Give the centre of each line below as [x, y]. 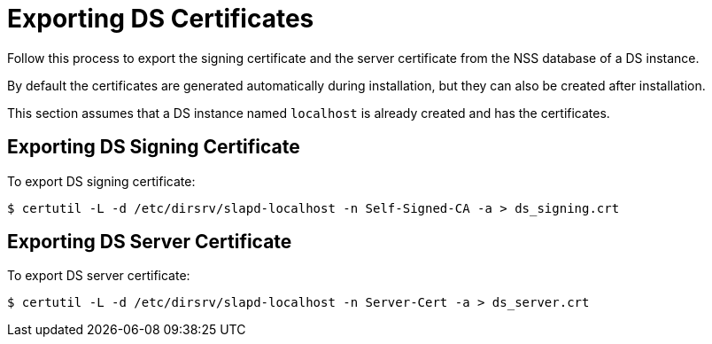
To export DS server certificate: [99, 276]
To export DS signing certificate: [101, 181]
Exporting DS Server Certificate [150, 242]
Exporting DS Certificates [161, 19]
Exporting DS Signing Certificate [154, 147]
